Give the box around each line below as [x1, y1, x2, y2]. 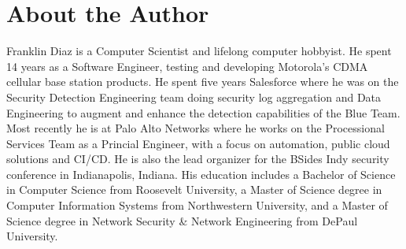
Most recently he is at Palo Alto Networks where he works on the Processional [6, 120, 385, 136]
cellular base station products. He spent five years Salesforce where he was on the [6, 73, 399, 90]
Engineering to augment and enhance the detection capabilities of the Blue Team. [6, 104, 400, 121]
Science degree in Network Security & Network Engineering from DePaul [6, 212, 358, 229]
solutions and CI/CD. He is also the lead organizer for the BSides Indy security [6, 151, 389, 167]
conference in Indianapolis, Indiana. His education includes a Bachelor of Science [6, 165, 396, 182]
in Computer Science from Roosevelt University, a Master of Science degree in [6, 181, 382, 198]
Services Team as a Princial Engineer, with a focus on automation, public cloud [6, 135, 390, 151]
